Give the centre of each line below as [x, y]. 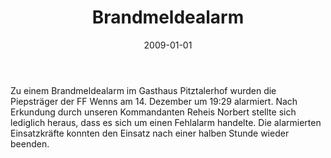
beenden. [30, 143]
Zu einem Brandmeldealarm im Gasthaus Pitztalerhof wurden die [143, 90]
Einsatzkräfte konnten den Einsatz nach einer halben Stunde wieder [150, 133]
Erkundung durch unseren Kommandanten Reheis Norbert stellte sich [153, 112]
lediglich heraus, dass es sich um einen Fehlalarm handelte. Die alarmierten [166, 122]
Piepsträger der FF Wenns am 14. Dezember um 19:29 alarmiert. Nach [154, 101]
